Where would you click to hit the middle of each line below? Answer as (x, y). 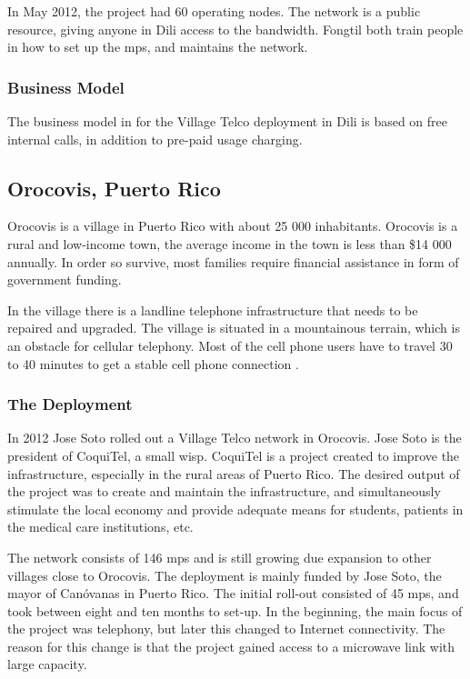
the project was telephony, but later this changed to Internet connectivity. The (226, 629)
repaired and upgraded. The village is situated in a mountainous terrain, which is (234, 328)
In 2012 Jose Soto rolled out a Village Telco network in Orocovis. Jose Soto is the (235, 438)
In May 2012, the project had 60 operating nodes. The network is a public (214, 11)
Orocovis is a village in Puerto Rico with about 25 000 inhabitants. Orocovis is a (233, 226)
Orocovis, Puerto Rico (114, 188)
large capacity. (47, 664)
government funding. (65, 280)
